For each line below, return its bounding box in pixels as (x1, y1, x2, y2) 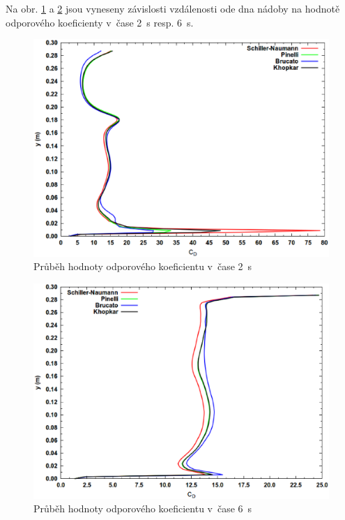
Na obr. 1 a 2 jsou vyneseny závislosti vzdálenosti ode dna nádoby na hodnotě (6, 1, 340, 15)
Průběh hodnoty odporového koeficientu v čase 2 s (33, 259, 252, 274)
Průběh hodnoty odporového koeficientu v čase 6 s (33, 501, 252, 516)
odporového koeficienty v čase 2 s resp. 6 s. (6, 15, 194, 29)
